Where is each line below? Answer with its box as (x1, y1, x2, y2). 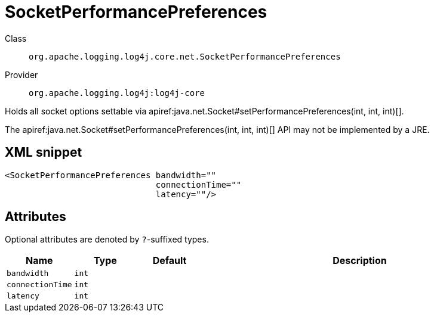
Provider (5, 69, 38, 80)
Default (152, 254, 187, 267)
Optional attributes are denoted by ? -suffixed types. (5, 234, 209, 245)
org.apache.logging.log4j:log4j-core (29, 88, 205, 98)
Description (333, 254, 387, 267)
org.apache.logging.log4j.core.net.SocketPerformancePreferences (29, 51, 341, 61)
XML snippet (5, 145, 82, 160)
